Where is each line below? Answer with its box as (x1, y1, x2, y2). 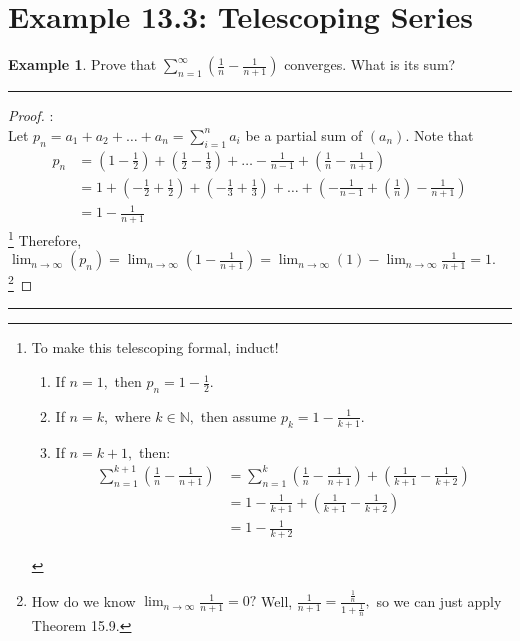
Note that (413, 124, 474, 145)
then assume (200, 405, 277, 426)
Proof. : (8, 105, 54, 126)
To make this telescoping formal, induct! (31, 337, 279, 358)
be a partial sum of (245, 124, 363, 145)
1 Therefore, (8, 226, 82, 250)
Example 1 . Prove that (8, 54, 157, 75)
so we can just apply (376, 590, 502, 611)
